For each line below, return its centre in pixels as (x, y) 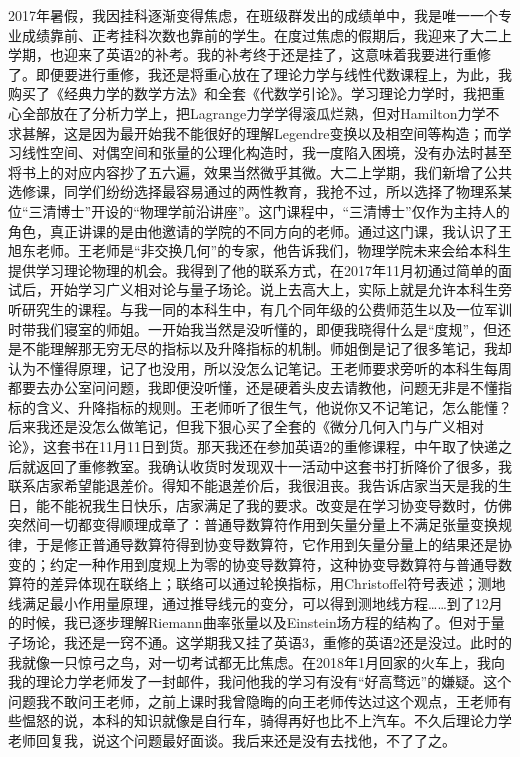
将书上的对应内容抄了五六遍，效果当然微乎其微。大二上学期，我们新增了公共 (260, 171)
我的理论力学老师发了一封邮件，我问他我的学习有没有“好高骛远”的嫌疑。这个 (260, 681)
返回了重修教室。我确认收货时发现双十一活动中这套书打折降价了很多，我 (273, 465)
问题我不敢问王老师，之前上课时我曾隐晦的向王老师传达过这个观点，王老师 (253, 700)
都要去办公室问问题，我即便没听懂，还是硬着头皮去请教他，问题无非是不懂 (253, 387)
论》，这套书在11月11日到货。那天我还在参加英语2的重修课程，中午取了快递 (253, 446)
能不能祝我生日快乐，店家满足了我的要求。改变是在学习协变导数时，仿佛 (273, 504)
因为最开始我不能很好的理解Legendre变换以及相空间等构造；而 (294, 132)
